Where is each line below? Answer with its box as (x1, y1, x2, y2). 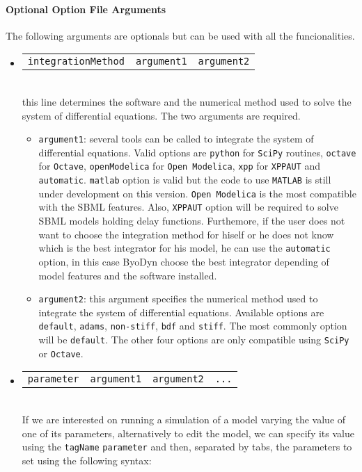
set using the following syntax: (22, 453, 152, 467)
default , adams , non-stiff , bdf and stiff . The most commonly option (38, 318, 347, 333)
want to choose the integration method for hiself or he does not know (38, 227, 334, 241)
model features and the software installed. (38, 268, 217, 282)
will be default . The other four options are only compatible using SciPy (38, 332, 349, 347)
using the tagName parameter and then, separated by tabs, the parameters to (22, 439, 352, 454)
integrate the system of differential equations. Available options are (38, 304, 324, 319)
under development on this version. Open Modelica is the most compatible (38, 186, 356, 200)
